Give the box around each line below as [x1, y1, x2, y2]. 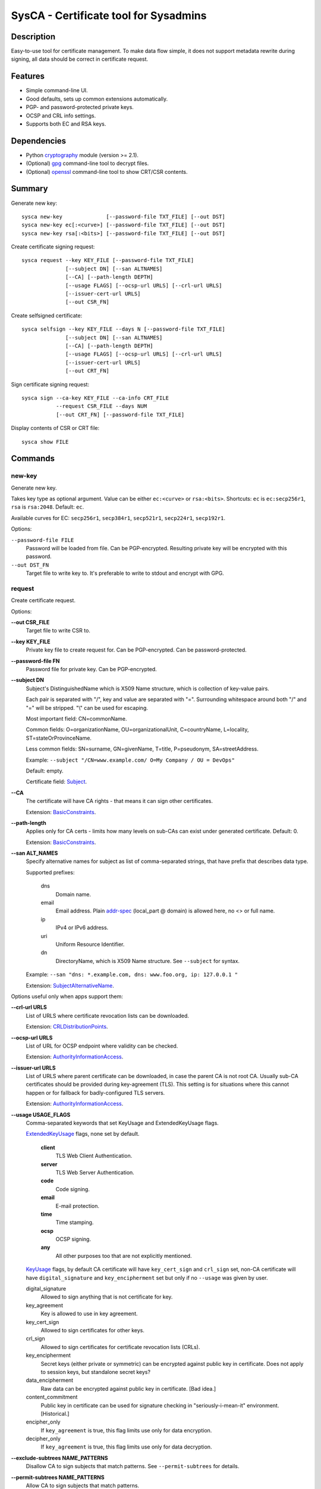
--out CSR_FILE [11, 619, 50, 626]
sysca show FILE [21, 438, 69, 445]
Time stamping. [55, 1219, 94, 1226]
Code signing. [55, 1185, 90, 1192]
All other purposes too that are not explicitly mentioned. [55, 1252, 192, 1259]
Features [11, 71, 45, 82]
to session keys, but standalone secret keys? [40, 1368, 151, 1375]
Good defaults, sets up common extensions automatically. [26, 95, 168, 102]
